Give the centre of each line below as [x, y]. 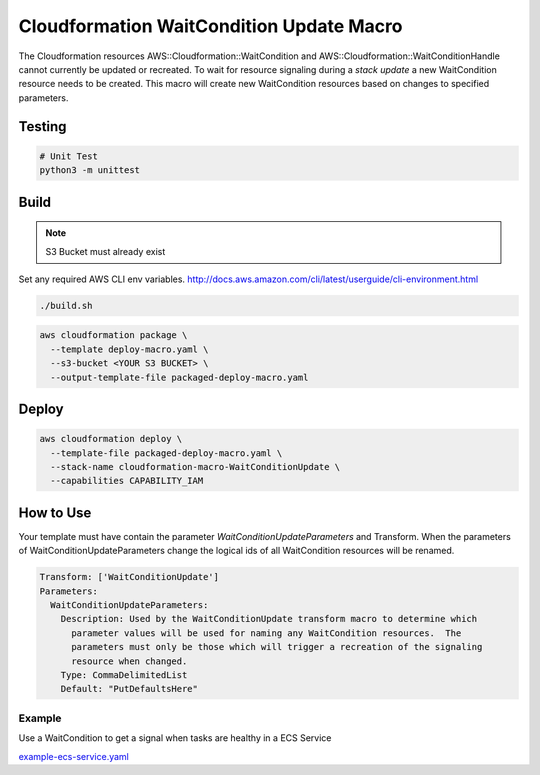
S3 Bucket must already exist [105, 251]
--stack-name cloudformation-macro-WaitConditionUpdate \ [195, 466]
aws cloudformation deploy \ [111, 439]
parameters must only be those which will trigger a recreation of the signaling [277, 647]
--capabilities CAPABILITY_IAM [127, 481]
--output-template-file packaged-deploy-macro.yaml [179, 377]
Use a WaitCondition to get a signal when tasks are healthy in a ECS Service [175, 738]
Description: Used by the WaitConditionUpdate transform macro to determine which [269, 619]
